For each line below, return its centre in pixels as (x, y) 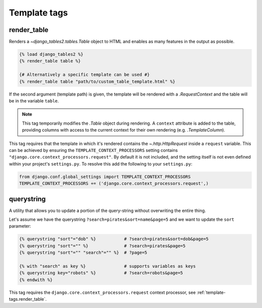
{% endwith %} (36, 280)
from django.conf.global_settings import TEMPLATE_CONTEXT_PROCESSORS (105, 177)
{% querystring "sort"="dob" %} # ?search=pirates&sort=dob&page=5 (114, 239)
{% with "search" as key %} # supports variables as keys (107, 266)
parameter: (20, 226)
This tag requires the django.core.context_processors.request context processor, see (102, 292)
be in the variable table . (34, 101)
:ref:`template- (211, 292)
